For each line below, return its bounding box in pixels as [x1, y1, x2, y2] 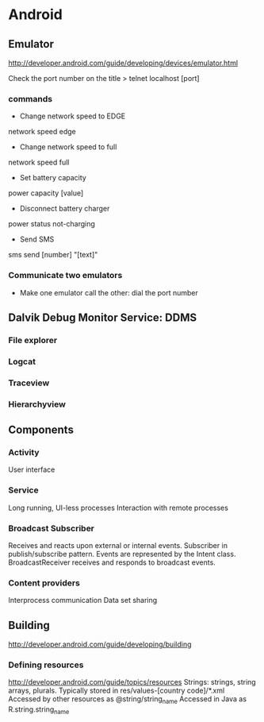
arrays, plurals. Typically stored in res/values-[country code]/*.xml [8, 685, 225, 696]
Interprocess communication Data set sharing [8, 596, 158, 605]
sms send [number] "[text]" [8, 250, 98, 260]
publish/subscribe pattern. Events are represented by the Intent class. [8, 549, 236, 558]
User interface [8, 465, 55, 474]
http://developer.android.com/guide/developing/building [8, 639, 192, 649]
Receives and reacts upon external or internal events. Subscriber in [8, 540, 228, 550]
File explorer [8, 334, 58, 346]
